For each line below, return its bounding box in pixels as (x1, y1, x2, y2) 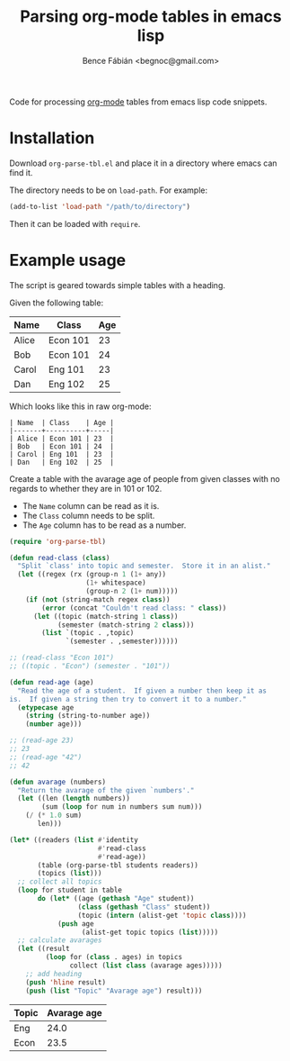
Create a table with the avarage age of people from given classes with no (9, 473, 280, 484)
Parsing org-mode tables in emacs (19, 6, 282, 27)
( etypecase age (17, 703, 75, 712)
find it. (9, 167, 33, 177)
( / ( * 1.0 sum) (25, 811, 83, 821)
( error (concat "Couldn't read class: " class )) (41, 603, 227, 612)
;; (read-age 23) (9, 736, 75, 745)
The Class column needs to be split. (22, 510, 155, 521)
